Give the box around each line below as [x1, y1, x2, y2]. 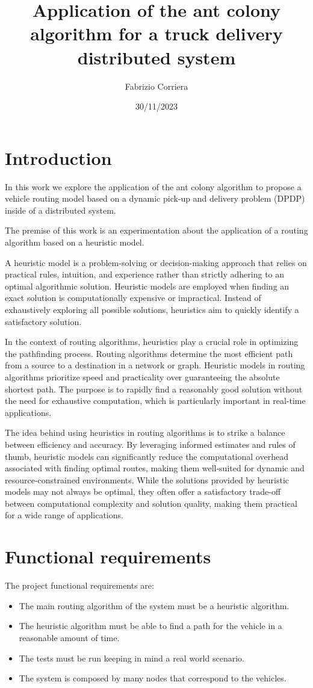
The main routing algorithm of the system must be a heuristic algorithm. [19, 599, 290, 612]
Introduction [5, 145, 112, 170]
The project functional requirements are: [5, 579, 154, 592]
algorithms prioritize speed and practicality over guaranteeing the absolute [5, 370, 280, 383]
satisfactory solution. [5, 315, 82, 327]
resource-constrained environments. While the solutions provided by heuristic [5, 473, 290, 486]
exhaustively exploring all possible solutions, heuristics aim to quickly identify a [5, 303, 299, 315]
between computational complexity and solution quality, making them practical [5, 497, 297, 509]
